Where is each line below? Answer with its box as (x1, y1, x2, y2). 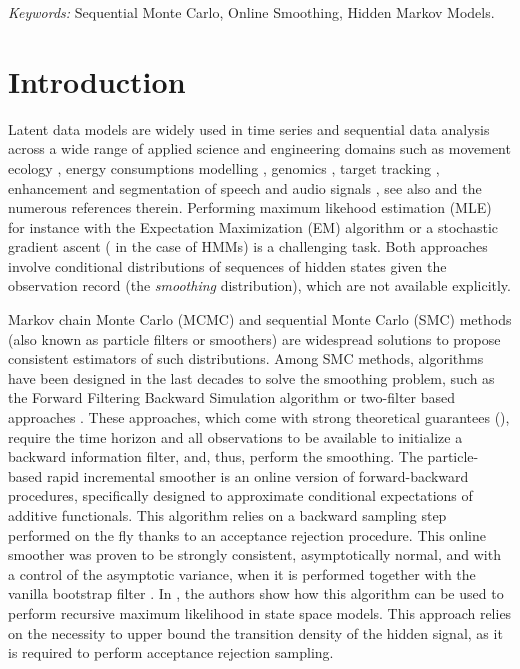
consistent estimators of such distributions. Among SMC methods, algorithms (8, 348, 484, 369)
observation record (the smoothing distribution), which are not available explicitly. (8, 275, 511, 296)
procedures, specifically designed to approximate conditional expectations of (8, 485, 473, 506)
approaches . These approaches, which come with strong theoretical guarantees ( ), (8, 407, 510, 428)
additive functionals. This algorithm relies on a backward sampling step (8, 505, 447, 525)
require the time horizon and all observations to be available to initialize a (8, 426, 463, 447)
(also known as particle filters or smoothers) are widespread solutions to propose (8, 328, 501, 349)
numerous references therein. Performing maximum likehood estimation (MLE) (8, 197, 492, 218)
